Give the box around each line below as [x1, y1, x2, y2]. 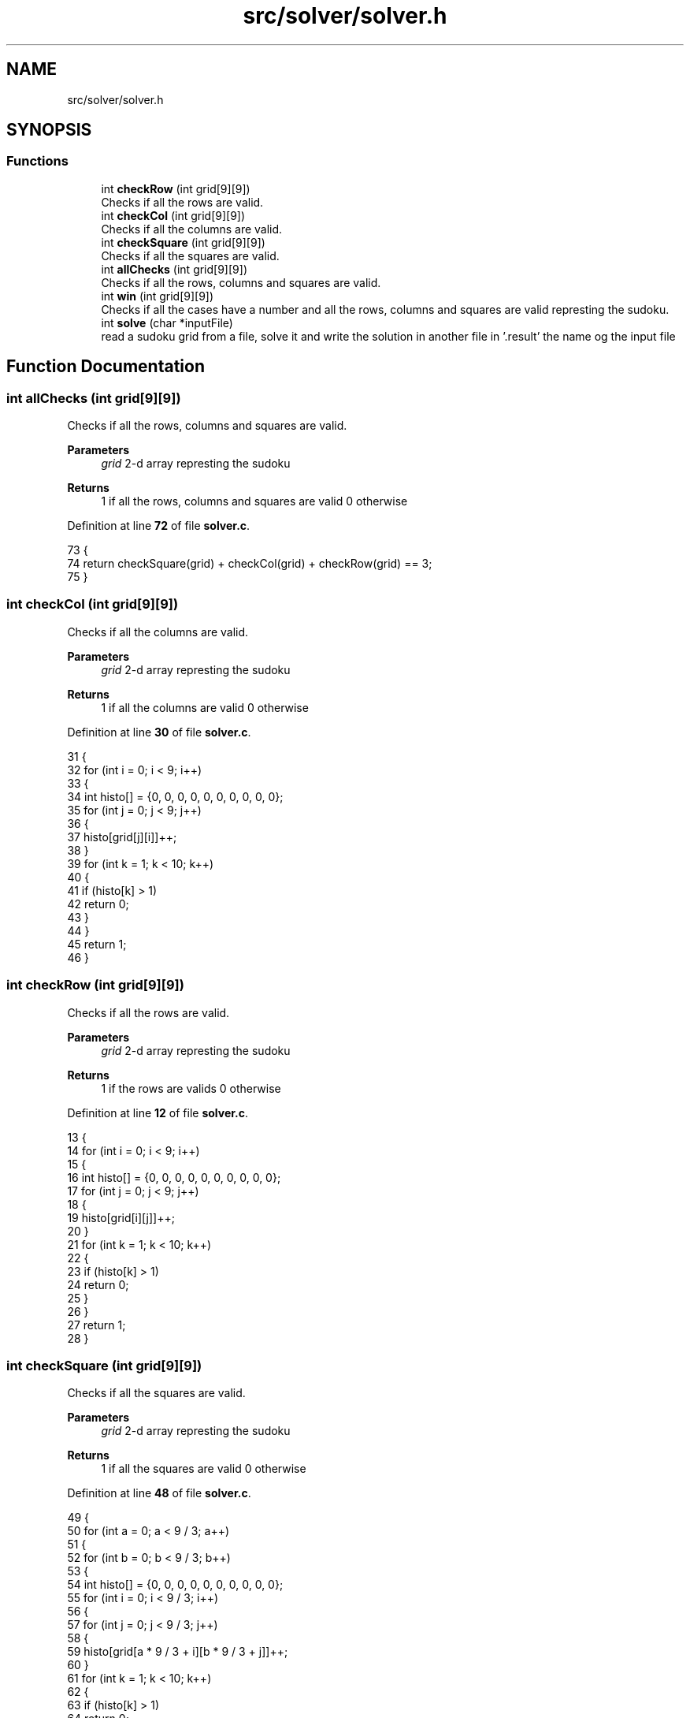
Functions [6, 153, 69, 170]
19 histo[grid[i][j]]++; [67, 1210, 175, 1224]
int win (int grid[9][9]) [101, 289, 214, 303]
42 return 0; [67, 896, 129, 911]
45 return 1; [67, 937, 127, 951]
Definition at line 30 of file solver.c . [67, 725, 251, 739]
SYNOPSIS [6, 120, 92, 140]
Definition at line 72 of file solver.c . [67, 519, 250, 533]
